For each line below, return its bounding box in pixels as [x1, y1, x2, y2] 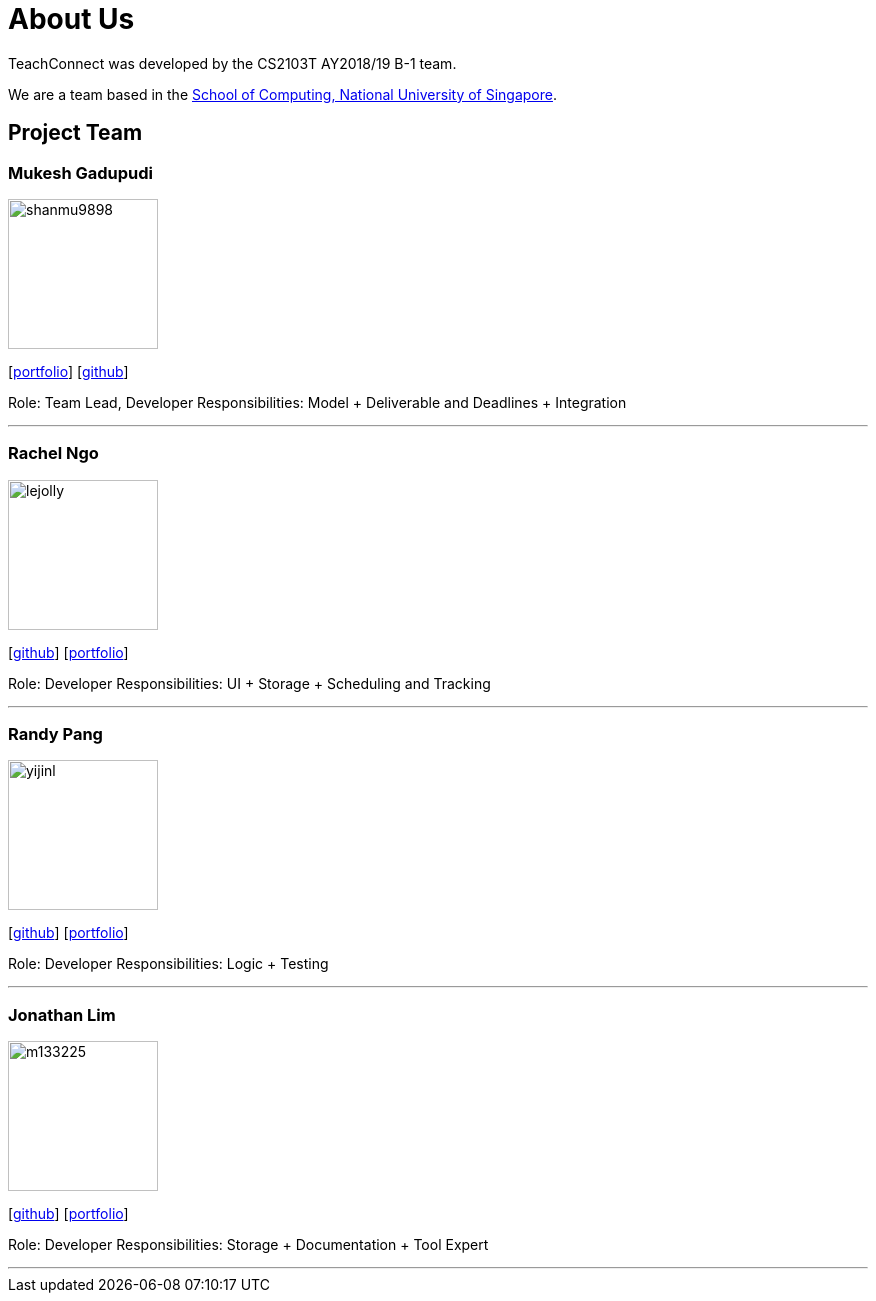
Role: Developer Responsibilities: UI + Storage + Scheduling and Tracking [8, 674, 491, 692]
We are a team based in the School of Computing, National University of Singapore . [8, 85, 558, 103]
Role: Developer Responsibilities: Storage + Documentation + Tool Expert [8, 1236, 489, 1254]
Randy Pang [8, 724, 103, 745]
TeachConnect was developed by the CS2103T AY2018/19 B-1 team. [8, 54, 457, 72]
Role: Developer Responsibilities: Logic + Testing [8, 955, 329, 973]
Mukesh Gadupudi [8, 162, 154, 183]
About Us [8, 2, 135, 36]
